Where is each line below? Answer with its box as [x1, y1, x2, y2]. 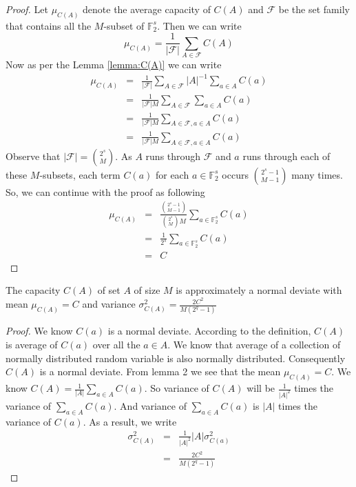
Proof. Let [6, 2, 48, 16]
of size [134, 283, 160, 297]
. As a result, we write [83, 414, 177, 428]
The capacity [6, 283, 61, 297]
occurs [222, 167, 249, 181]
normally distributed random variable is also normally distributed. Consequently [6, 350, 346, 365]
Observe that [6, 148, 61, 163]
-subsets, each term [39, 167, 121, 181]
